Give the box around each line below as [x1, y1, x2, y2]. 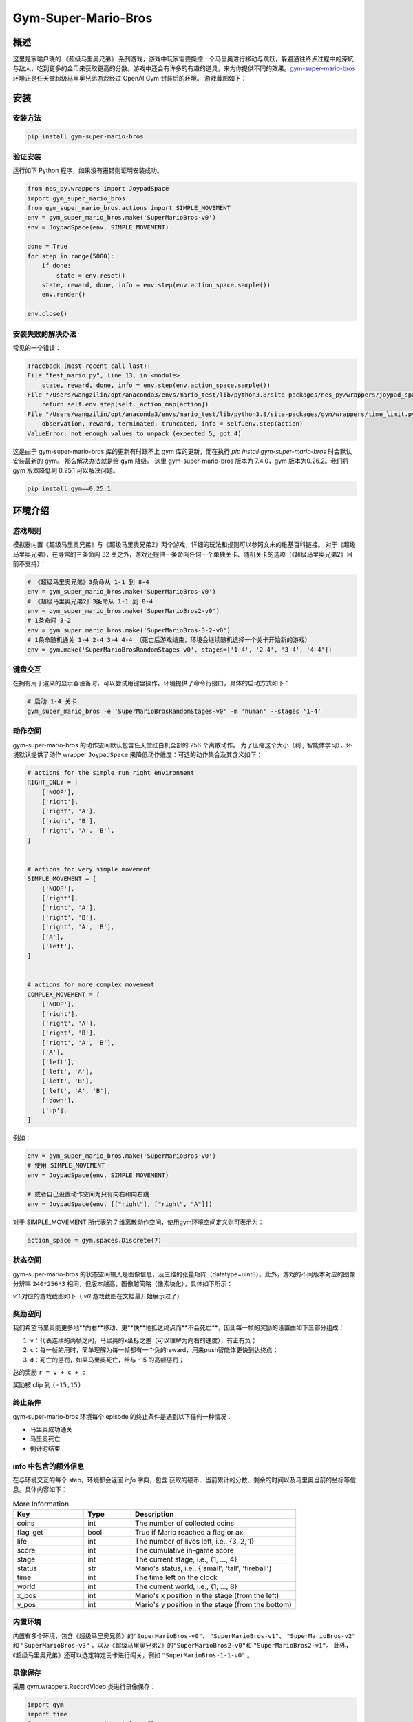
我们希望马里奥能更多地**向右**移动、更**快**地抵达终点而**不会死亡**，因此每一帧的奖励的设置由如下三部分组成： [12, 1323, 345, 1332]
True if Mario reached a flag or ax [134, 1528, 244, 1537]
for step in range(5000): [27, 252, 115, 260]
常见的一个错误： [12, 343, 61, 351]
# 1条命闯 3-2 [27, 616, 72, 625]
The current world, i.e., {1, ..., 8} [134, 1581, 237, 1591]
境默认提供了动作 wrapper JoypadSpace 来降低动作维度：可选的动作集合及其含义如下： [12, 750, 263, 758]
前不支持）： [12, 559, 46, 568]
